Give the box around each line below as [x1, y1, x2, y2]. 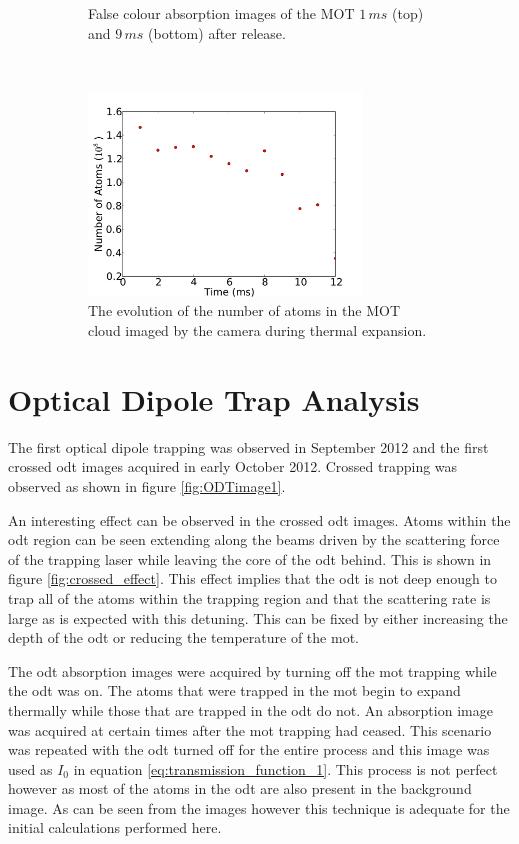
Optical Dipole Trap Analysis [8, 378, 420, 419]
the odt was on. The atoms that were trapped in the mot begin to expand [8, 680, 461, 701]
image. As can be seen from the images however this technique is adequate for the [8, 797, 510, 818]
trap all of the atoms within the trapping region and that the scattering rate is [8, 587, 491, 608]
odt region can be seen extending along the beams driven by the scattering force [8, 529, 500, 550]
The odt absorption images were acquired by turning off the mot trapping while [8, 660, 497, 681]
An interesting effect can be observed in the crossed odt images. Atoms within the [8, 509, 511, 530]
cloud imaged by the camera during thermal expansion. [88, 320, 427, 341]
